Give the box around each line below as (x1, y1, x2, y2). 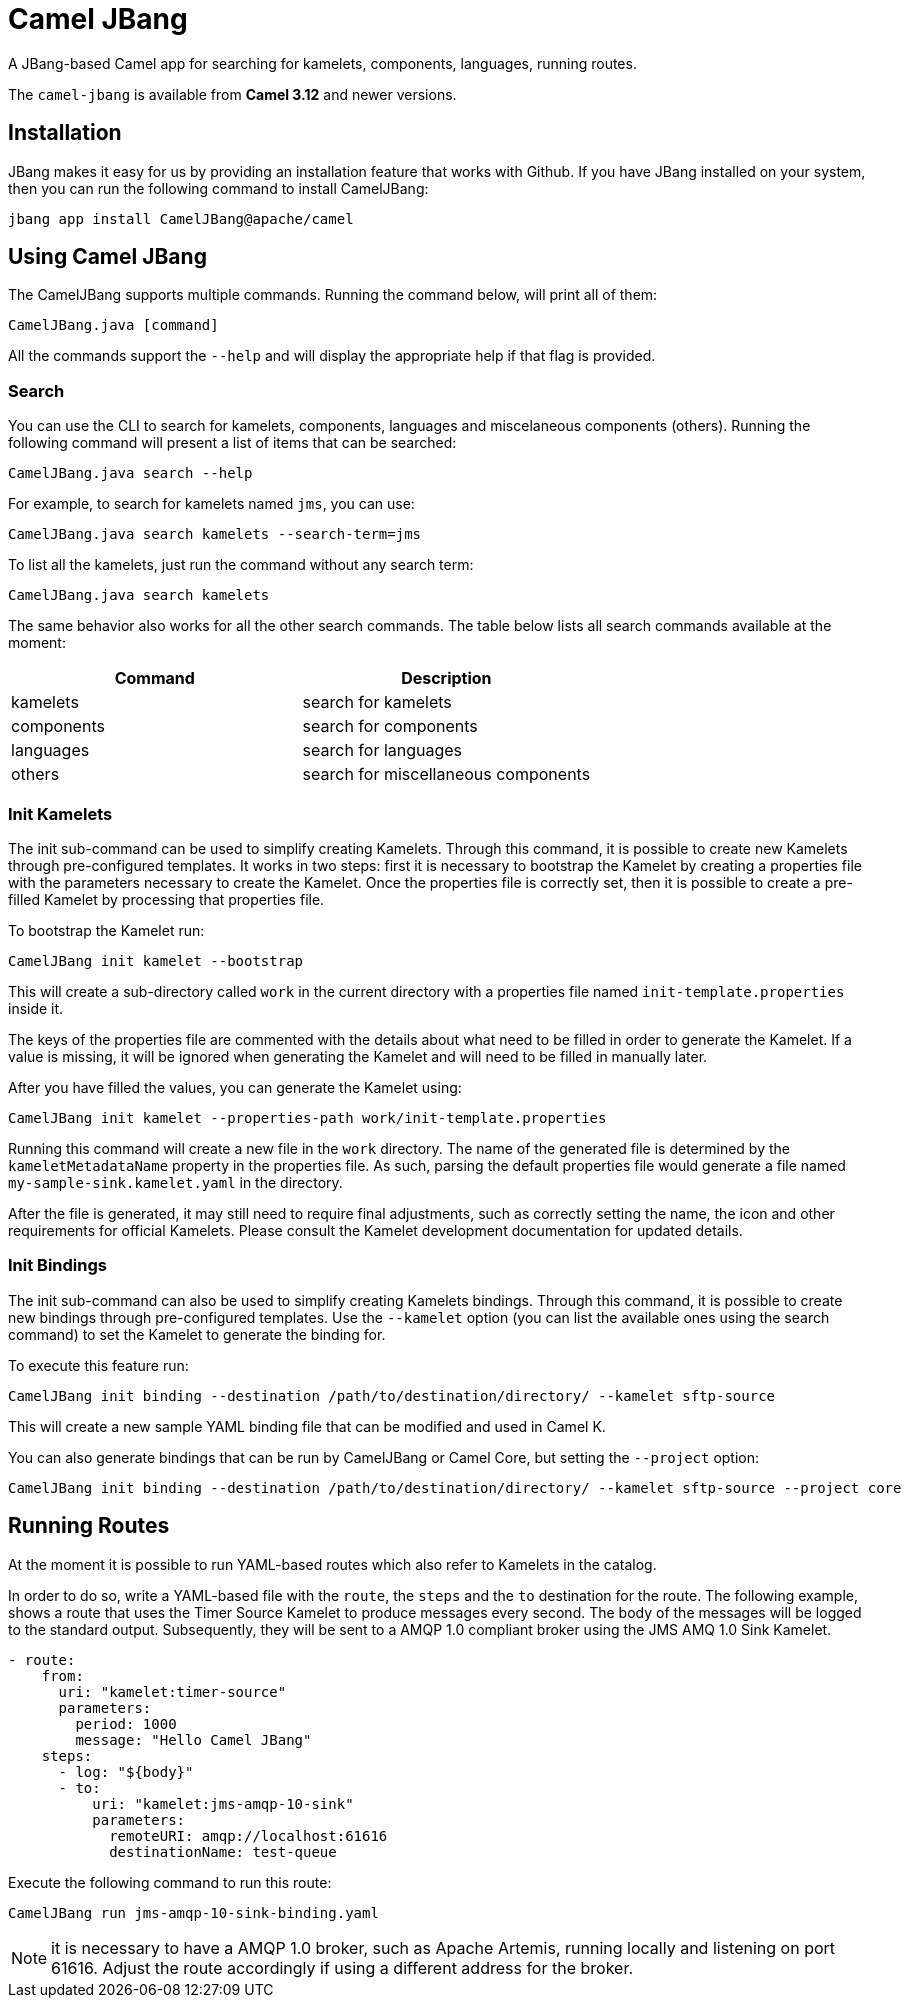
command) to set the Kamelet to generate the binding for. (8, 1325, 386, 1343)
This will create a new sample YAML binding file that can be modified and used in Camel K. (8, 1417, 606, 1435)
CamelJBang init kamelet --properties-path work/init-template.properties (8, 1109, 607, 1126)
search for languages (302, 740, 463, 761)
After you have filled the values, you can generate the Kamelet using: (8, 1078, 462, 1096)
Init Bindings (8, 1255, 107, 1276)
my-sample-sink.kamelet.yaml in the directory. (8, 1173, 343, 1191)
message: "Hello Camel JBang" (75, 1731, 312, 1748)
